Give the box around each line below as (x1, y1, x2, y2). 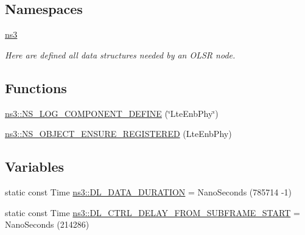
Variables (5, 157, 65, 176)
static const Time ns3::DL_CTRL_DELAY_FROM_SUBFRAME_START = (5, 206, 300, 219)
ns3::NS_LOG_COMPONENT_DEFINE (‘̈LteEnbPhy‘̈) (5, 107, 219, 119)
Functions (5, 78, 67, 97)
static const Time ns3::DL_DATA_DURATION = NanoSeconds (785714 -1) (5, 185, 292, 198)
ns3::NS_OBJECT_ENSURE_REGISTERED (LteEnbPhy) (5, 127, 232, 140)
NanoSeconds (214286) (5, 218, 89, 231)
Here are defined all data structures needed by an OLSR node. (5, 48, 236, 61)
